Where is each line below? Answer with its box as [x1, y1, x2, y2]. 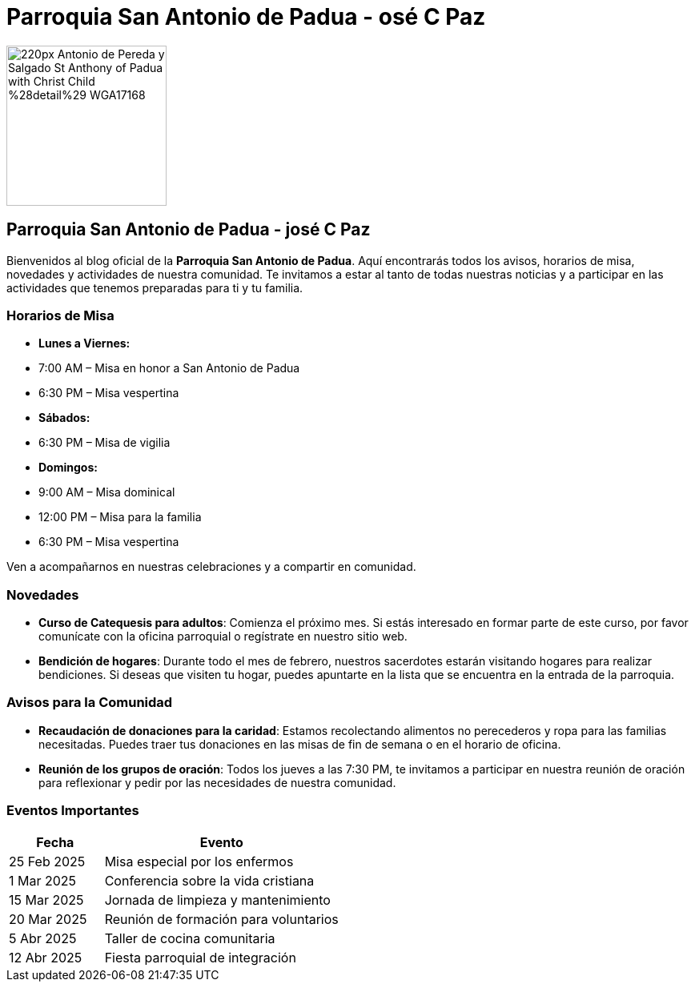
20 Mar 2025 [9, 910, 87, 927]
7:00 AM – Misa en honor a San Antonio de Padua [38, 361, 300, 376]
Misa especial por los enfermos [104, 853, 294, 870]
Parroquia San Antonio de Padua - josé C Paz [6, 219, 371, 240]
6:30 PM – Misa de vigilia [38, 436, 171, 450]
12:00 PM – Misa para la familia [38, 510, 202, 524]
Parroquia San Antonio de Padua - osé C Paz [6, 3, 486, 30]
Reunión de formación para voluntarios [104, 910, 339, 927]
